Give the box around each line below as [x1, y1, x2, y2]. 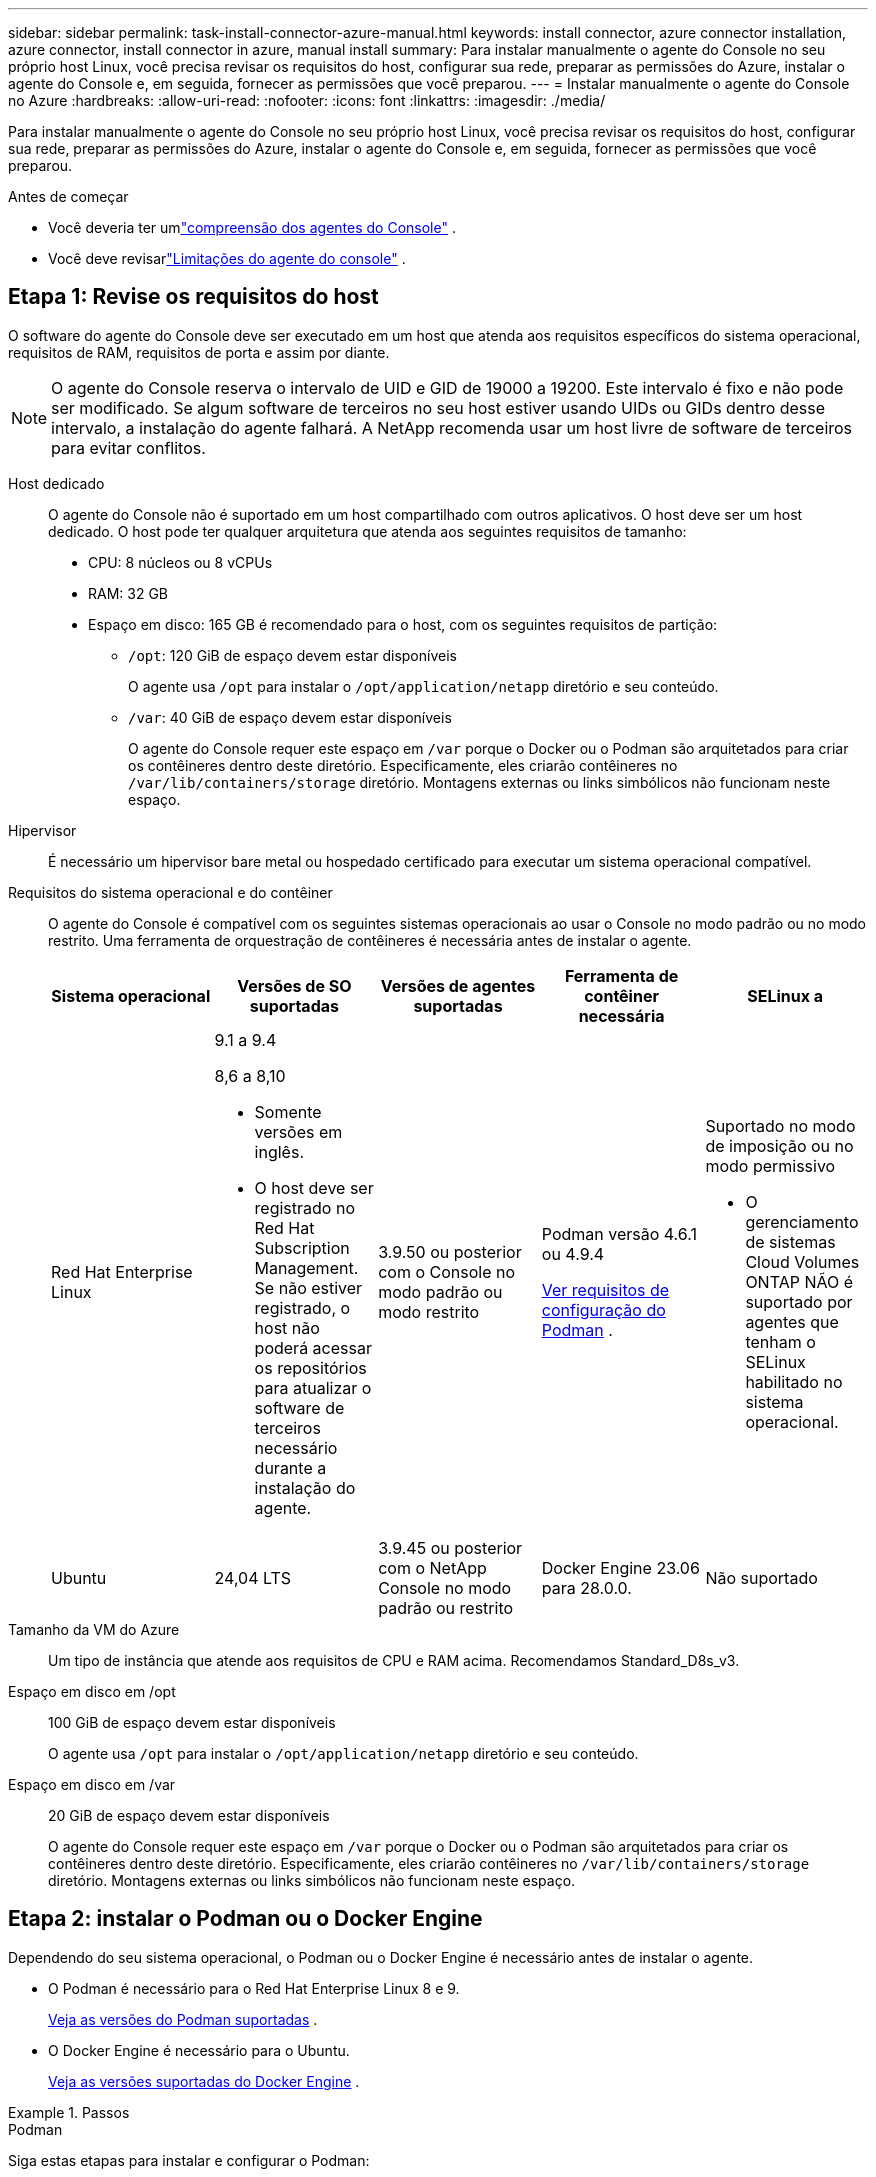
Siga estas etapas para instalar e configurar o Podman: [8, 2151, 370, 2169]
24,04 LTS [214, 1567, 292, 1588]
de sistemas [745, 1231, 836, 1252]
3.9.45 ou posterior [378, 1537, 523, 1558]
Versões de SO [237, 975, 352, 996]
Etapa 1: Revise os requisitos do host [8, 284, 379, 310]
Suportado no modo [705, 1115, 856, 1136]
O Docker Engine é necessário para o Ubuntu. [48, 2041, 350, 2059]
